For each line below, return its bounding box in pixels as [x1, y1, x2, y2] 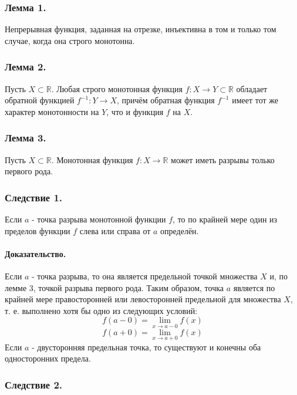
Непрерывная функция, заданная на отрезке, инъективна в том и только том [5, 23, 276, 35]
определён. [160, 224, 199, 237]
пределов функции [5, 224, 70, 237]
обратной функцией [5, 94, 75, 106]
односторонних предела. [5, 352, 91, 364]
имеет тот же [232, 94, 278, 106]
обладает [236, 82, 268, 94]
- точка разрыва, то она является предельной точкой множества [31, 270, 258, 282]
